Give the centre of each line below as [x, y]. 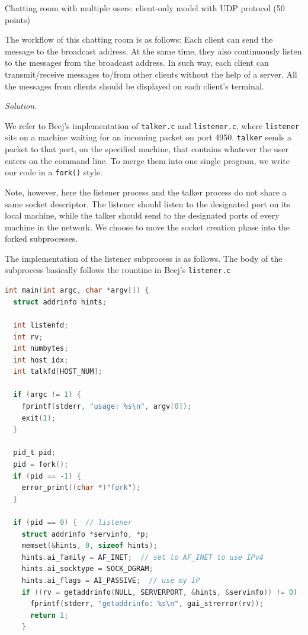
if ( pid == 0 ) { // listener [73, 522]
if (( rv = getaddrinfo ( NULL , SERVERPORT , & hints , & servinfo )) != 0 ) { [164, 592]
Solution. [21, 106]
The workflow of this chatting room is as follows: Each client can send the [139, 39]
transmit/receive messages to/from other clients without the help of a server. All [151, 74]
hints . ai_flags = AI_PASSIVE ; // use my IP [111, 580]
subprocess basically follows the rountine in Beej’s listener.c [118, 270]
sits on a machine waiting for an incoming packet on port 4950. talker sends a [148, 137]
